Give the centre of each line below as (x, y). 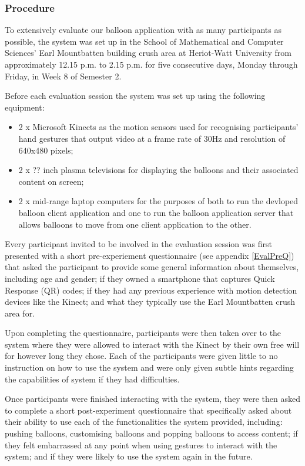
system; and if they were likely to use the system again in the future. (129, 456)
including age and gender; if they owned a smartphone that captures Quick (140, 278)
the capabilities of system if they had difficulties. (92, 379)
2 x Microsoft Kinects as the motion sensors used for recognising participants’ (158, 127)
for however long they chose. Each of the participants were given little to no (141, 356)
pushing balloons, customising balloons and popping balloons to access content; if (151, 433)
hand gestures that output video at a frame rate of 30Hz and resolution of (152, 138)
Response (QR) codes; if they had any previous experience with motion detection (151, 290)
